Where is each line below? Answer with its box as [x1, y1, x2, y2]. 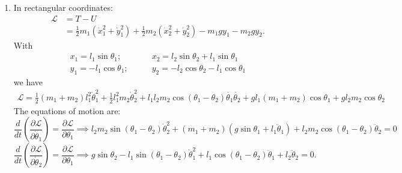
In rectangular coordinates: [13, 1, 113, 13]
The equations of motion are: [13, 104, 121, 117]
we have [13, 75, 43, 88]
